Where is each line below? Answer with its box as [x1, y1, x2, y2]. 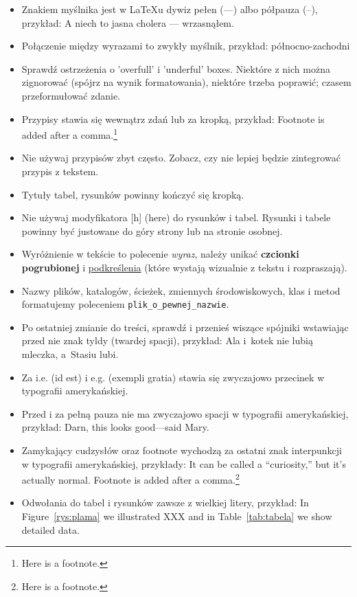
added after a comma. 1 [21, 126, 118, 142]
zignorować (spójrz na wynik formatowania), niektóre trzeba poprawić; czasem [21, 75, 352, 89]
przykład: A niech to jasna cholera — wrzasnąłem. [21, 15, 234, 30]
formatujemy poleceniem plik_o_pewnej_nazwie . [21, 297, 229, 311]
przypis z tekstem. [21, 164, 99, 178]
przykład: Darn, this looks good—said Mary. [21, 420, 209, 434]
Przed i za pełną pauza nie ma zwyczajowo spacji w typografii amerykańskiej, [21, 406, 349, 420]
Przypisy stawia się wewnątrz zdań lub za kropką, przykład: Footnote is [21, 111, 325, 126]
